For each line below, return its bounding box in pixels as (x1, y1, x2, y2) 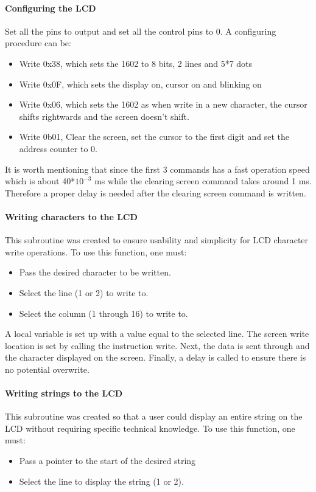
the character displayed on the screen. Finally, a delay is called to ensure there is (5, 351, 306, 364)
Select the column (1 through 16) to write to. (19, 307, 188, 319)
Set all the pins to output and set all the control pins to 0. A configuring (5, 24, 276, 37)
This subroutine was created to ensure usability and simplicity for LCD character (5, 234, 309, 246)
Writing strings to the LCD (5, 387, 123, 400)
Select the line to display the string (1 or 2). (19, 474, 184, 487)
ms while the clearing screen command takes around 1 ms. (94, 175, 312, 187)
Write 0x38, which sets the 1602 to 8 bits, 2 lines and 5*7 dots (19, 57, 253, 69)
